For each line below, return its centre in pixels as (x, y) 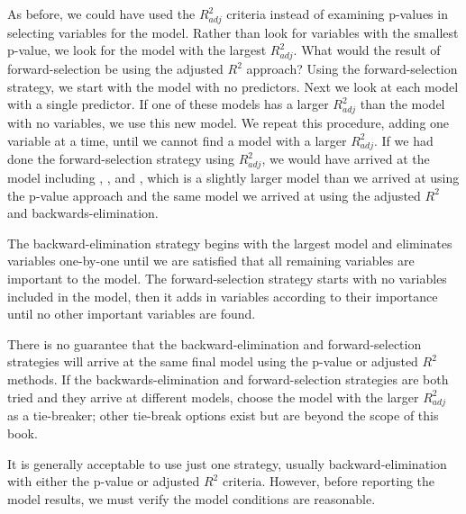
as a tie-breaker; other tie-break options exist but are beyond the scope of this (223, 415)
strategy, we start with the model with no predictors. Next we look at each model (233, 86)
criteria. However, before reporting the (329, 481)
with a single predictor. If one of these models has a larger (168, 104)
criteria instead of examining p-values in (337, 14)
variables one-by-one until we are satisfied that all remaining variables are (211, 261)
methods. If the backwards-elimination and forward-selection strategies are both (228, 379)
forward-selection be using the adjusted (115, 69)
